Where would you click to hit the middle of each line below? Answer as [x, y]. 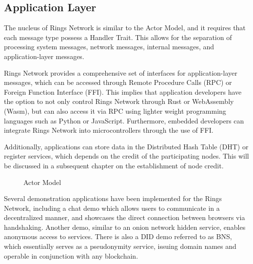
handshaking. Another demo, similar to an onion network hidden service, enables [125, 227]
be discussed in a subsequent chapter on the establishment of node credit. [114, 165]
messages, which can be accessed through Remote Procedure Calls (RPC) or [118, 82]
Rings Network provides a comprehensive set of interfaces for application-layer [121, 72]
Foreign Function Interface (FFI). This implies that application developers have [123, 91]
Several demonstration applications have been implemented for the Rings [113, 198]
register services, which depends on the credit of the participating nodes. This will [126, 156]
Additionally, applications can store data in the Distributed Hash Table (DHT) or [126, 146]
